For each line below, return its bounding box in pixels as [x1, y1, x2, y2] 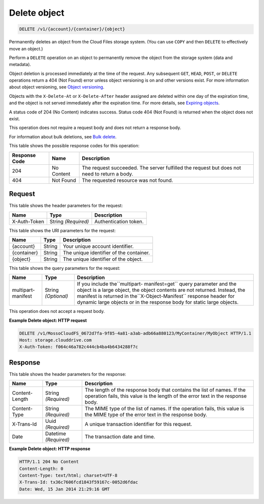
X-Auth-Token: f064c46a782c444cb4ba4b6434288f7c [19, 344, 138, 350]
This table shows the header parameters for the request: [9, 203, 123, 209]
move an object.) [9, 45, 44, 51]
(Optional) [44, 293, 68, 300]
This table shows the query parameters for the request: [9, 265, 121, 271]
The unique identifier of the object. [63, 256, 143, 263]
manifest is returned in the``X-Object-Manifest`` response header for [77, 293, 235, 300]
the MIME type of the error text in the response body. [85, 411, 207, 418]
